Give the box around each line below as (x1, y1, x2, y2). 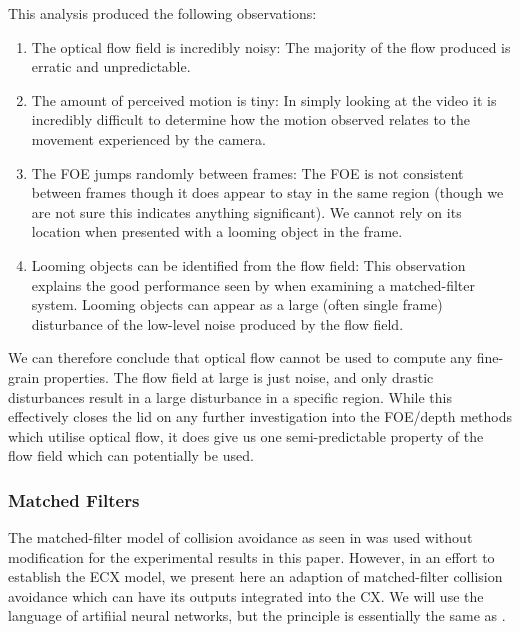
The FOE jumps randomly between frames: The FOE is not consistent (31, 162, 464, 183)
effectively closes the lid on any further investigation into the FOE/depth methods (8, 406, 512, 427)
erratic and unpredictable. (31, 56, 191, 77)
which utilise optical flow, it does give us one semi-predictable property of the (8, 425, 484, 446)
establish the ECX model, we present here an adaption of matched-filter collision (8, 566, 503, 587)
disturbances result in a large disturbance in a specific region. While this (8, 386, 453, 407)
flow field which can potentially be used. (8, 445, 254, 466)
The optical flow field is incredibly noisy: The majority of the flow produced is (31, 36, 511, 57)
